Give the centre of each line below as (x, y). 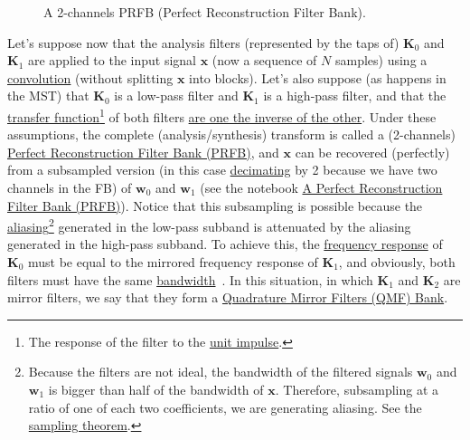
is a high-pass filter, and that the (355, 96)
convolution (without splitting (90, 77)
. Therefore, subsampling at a (357, 389)
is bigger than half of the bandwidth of (156, 389)
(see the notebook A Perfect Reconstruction (321, 187)
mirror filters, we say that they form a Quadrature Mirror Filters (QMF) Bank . (228, 297)
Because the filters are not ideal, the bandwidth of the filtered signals (221, 372)
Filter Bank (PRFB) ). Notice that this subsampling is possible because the (215, 205)
